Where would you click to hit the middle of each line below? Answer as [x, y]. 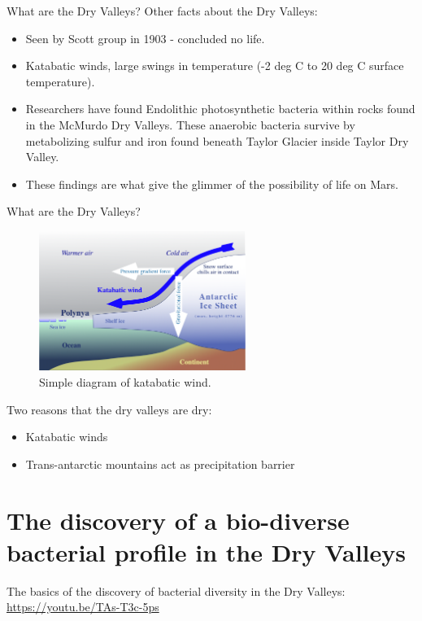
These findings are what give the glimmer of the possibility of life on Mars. [212, 184]
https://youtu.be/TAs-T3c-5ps [83, 607]
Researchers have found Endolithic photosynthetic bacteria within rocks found [220, 109]
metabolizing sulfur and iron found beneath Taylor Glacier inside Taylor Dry [217, 140]
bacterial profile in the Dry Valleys [206, 551]
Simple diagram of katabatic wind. [125, 381]
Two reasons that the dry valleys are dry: [109, 409]
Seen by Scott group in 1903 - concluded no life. [145, 38]
